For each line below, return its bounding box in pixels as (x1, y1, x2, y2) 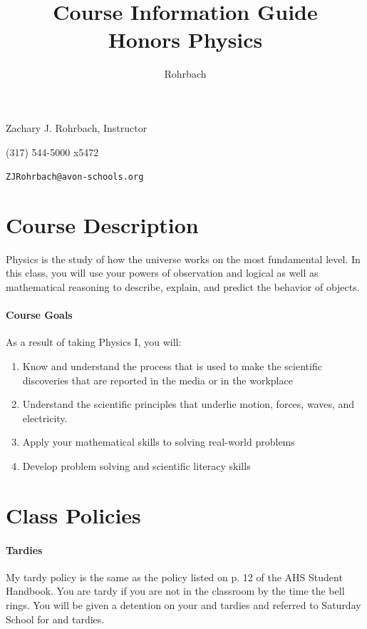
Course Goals (6, 307, 73, 322)
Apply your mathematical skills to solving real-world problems (22, 434, 295, 449)
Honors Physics (108, 25, 263, 54)
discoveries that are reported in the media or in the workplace (22, 372, 293, 387)
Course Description (6, 210, 199, 239)
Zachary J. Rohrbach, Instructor (6, 120, 148, 135)
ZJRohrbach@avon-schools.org (6, 172, 144, 183)
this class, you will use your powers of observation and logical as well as (6, 265, 319, 280)
